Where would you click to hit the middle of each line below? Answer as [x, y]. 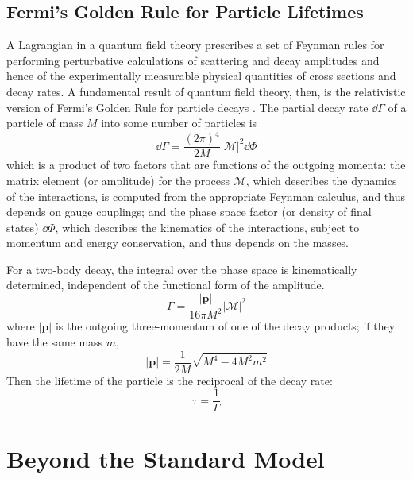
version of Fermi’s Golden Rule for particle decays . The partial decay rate [187, 107]
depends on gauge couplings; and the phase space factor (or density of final [189, 212]
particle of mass [45, 123]
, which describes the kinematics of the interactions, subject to [207, 227]
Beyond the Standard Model [166, 458]
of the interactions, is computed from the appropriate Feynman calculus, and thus [206, 196]
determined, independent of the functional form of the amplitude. [166, 285]
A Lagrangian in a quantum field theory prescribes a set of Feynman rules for [195, 45]
